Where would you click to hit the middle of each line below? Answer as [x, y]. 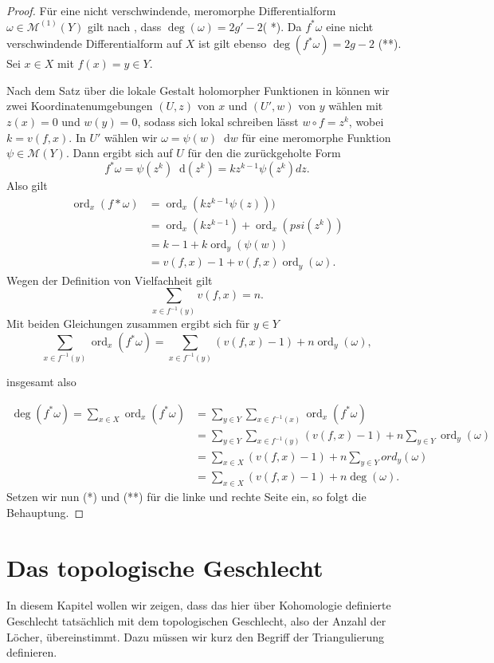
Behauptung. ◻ [45, 512]
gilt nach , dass [124, 26]
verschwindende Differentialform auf [94, 43]
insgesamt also [41, 381]
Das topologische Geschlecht [165, 567]
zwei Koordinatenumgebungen [80, 106]
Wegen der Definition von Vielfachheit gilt [110, 280]
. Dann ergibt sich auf [119, 153]
